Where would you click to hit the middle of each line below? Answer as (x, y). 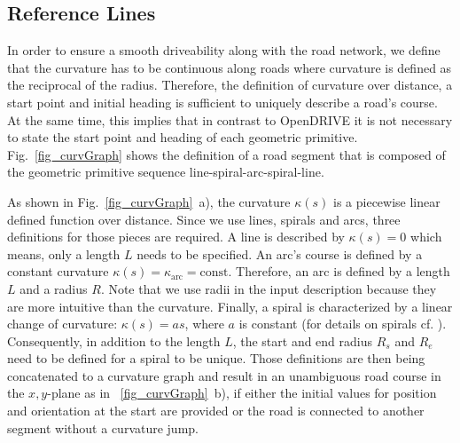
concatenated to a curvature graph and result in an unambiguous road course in (224, 375)
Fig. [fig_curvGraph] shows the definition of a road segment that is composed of (226, 154)
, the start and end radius (303, 340)
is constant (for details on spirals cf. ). (343, 324)
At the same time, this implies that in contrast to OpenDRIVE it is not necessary (230, 119)
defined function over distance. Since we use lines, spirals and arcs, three (204, 219)
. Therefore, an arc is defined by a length (339, 271)
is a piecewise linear (387, 201)
